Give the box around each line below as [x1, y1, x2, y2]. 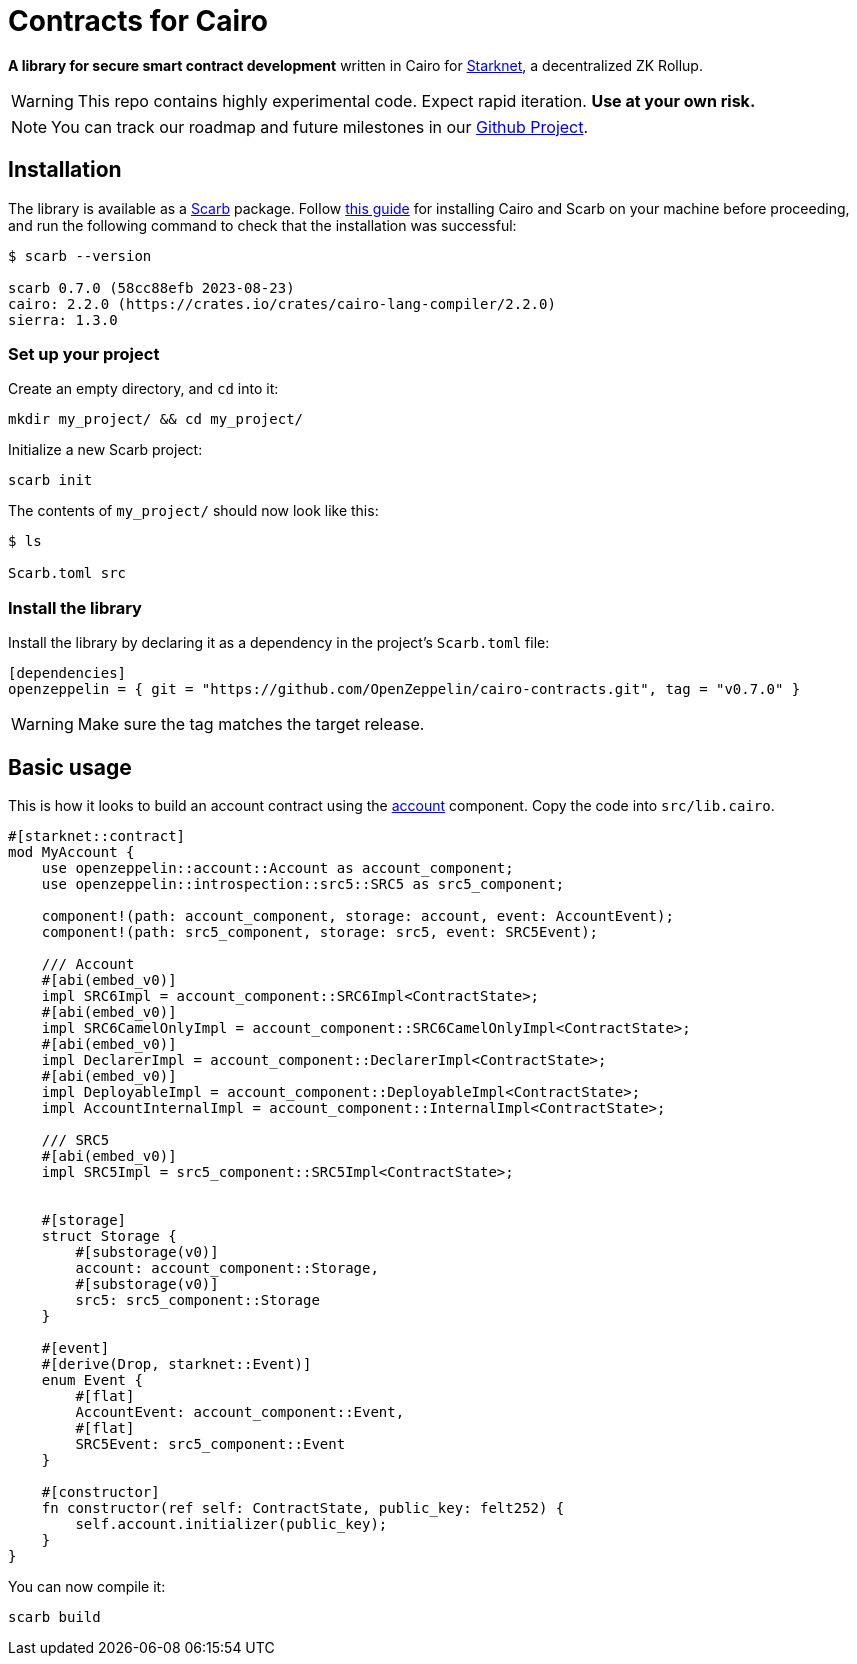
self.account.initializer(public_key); [75, 1515, 388, 1532]
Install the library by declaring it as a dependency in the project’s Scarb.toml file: [8, 634, 550, 652]
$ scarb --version [8, 247, 152, 264]
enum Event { [41, 1371, 143, 1388]
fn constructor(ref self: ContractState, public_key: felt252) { [41, 1499, 565, 1516]
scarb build [8, 1608, 101, 1625]
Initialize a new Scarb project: [8, 441, 203, 459]
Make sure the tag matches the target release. [77, 714, 425, 735]
